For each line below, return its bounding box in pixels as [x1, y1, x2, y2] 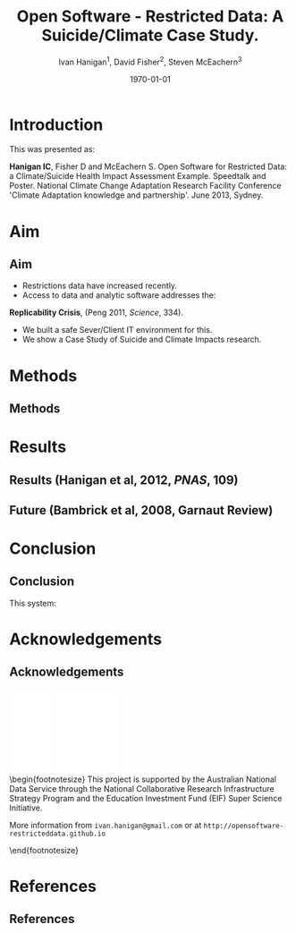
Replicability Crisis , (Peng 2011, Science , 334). [9, 307, 183, 318]
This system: [9, 598, 56, 608]
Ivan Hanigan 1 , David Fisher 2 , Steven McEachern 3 [57, 55, 243, 67]
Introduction [9, 115, 104, 135]
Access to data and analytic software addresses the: [21, 290, 216, 301]
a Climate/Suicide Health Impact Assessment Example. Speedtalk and [9, 171, 266, 182]
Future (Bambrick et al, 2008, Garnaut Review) [9, 503, 274, 518]
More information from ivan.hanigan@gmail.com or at [9, 819, 202, 830]
